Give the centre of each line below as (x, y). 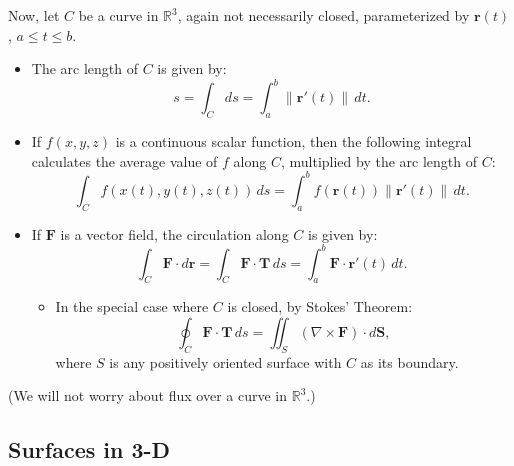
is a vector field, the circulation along (174, 233)
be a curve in (118, 15)
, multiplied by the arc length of (378, 160)
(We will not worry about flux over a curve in (148, 395)
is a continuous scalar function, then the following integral (293, 141)
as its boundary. (409, 361)
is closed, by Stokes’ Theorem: (320, 306)
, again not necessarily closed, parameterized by (323, 15)
